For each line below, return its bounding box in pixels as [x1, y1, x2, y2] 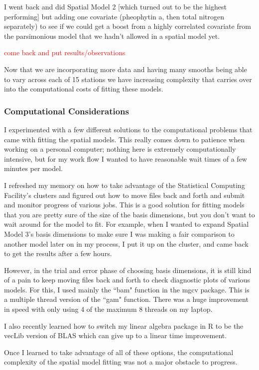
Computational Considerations [4, 104, 129, 117]
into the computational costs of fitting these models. [4, 84, 163, 94]
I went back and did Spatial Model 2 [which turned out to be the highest [4, 1, 227, 11]
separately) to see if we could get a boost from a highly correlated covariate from [4, 21, 251, 31]
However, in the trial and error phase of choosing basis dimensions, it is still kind [4, 265, 252, 275]
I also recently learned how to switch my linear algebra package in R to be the [4, 320, 244, 331]
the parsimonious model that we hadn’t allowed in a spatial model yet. [4, 30, 220, 41]
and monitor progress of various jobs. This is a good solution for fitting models [4, 199, 245, 210]
